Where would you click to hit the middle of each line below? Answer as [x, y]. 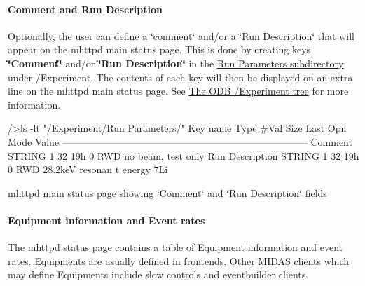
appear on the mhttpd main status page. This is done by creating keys [159, 49]
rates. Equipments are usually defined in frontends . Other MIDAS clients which [179, 260]
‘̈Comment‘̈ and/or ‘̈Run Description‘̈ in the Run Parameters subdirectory [176, 63]
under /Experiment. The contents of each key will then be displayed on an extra [180, 77]
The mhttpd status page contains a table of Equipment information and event [175, 247]
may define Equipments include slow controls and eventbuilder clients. [158, 274]
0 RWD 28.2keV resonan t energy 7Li [88, 169]
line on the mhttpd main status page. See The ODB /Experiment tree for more [178, 91]
